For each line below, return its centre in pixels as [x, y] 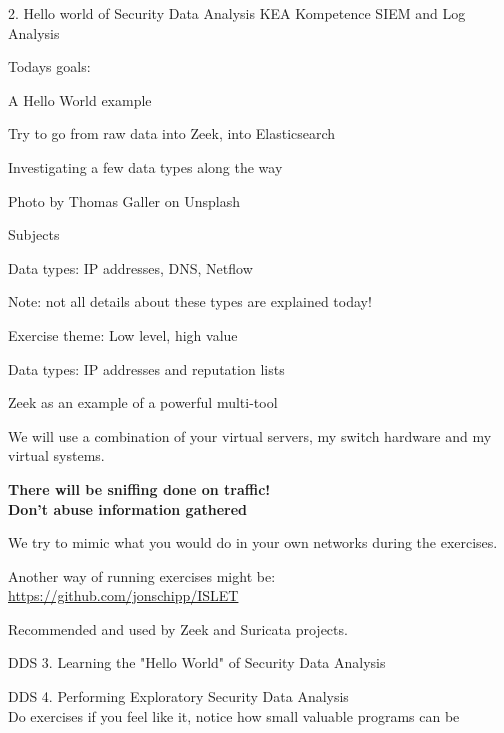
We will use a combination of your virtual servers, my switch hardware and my [250, 435]
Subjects [34, 234]
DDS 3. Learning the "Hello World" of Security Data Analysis [197, 662]
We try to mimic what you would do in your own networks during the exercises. [253, 542]
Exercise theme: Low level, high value [123, 334]
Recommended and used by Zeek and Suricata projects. [178, 628]
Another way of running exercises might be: [142, 575]
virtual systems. [56, 455]
